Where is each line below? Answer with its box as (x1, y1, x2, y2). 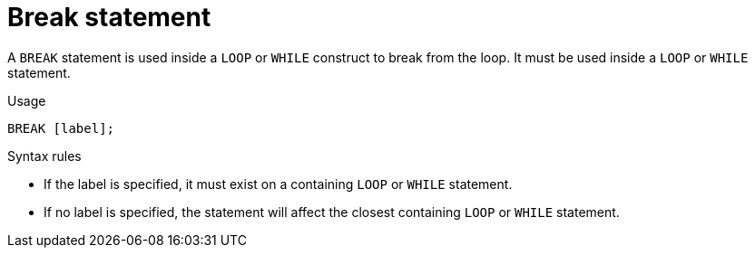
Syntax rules (7, 147, 82, 164)
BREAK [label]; (7, 120, 115, 136)
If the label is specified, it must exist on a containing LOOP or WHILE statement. (44, 175, 513, 192)
